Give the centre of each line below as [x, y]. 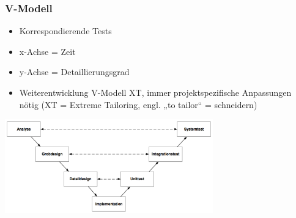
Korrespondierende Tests [65, 31]
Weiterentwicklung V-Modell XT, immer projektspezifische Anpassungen [155, 92]
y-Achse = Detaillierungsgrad [74, 72]
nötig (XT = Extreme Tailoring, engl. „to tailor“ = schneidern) [138, 104]
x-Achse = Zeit [47, 51]
